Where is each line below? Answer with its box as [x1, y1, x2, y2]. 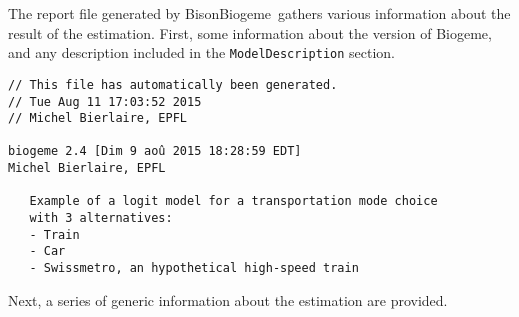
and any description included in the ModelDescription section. [8, 42, 395, 63]
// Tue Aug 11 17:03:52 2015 [8, 94, 202, 109]
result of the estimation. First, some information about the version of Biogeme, [8, 22, 492, 43]
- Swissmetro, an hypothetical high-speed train [29, 261, 359, 276]
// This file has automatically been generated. [8, 77, 338, 92]
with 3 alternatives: [29, 211, 173, 226]
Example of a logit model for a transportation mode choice [29, 194, 438, 209]
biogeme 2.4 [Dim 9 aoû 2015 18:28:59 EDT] [8, 144, 302, 159]
